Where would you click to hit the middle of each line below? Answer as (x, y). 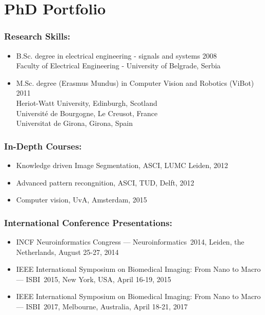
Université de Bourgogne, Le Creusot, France (87, 113)
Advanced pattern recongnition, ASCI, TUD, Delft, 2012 (105, 182)
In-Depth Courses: (43, 146)
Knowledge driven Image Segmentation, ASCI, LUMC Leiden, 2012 (122, 165)
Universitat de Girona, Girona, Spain (74, 123)
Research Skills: (37, 36)
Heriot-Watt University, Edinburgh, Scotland (87, 103)
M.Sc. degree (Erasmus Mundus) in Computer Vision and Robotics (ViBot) (135, 82)
